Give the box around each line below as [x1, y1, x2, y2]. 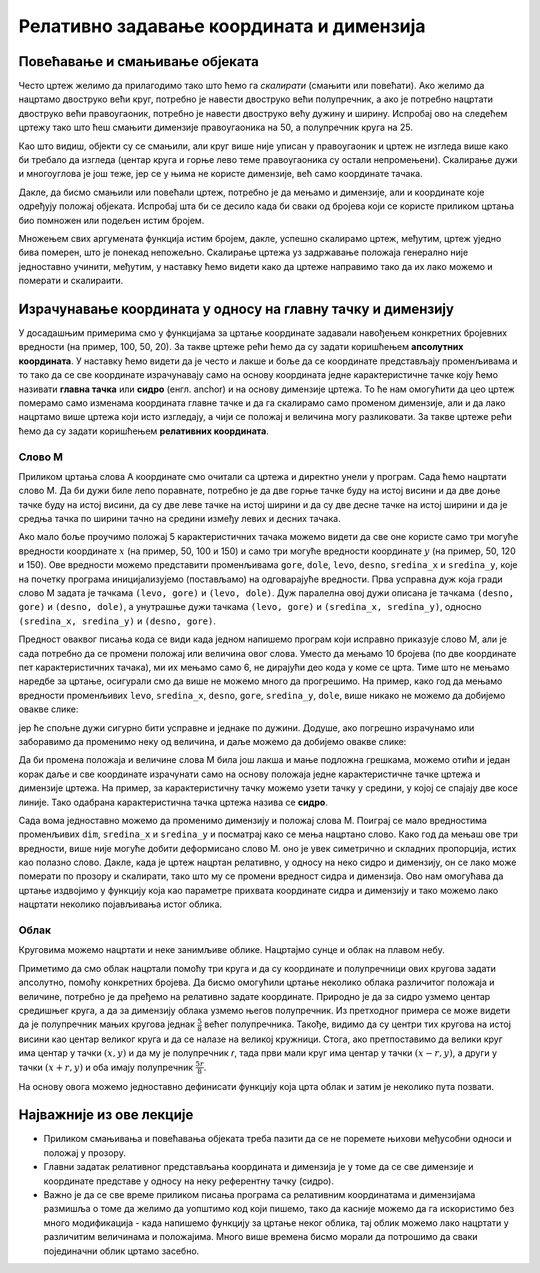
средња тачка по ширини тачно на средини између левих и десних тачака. [18, 513, 341, 525]
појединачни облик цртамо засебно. [43, 1245, 200, 1257]
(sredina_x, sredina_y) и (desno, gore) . [18, 615, 217, 627]
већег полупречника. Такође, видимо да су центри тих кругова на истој [203, 1018, 512, 1030]
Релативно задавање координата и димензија [18, 15, 426, 37]
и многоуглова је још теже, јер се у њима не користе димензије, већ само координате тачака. [18, 168, 424, 180]
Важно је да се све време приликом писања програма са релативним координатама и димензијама [43, 1189, 476, 1200]
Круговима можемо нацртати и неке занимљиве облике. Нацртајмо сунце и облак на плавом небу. [18, 944, 445, 956]
